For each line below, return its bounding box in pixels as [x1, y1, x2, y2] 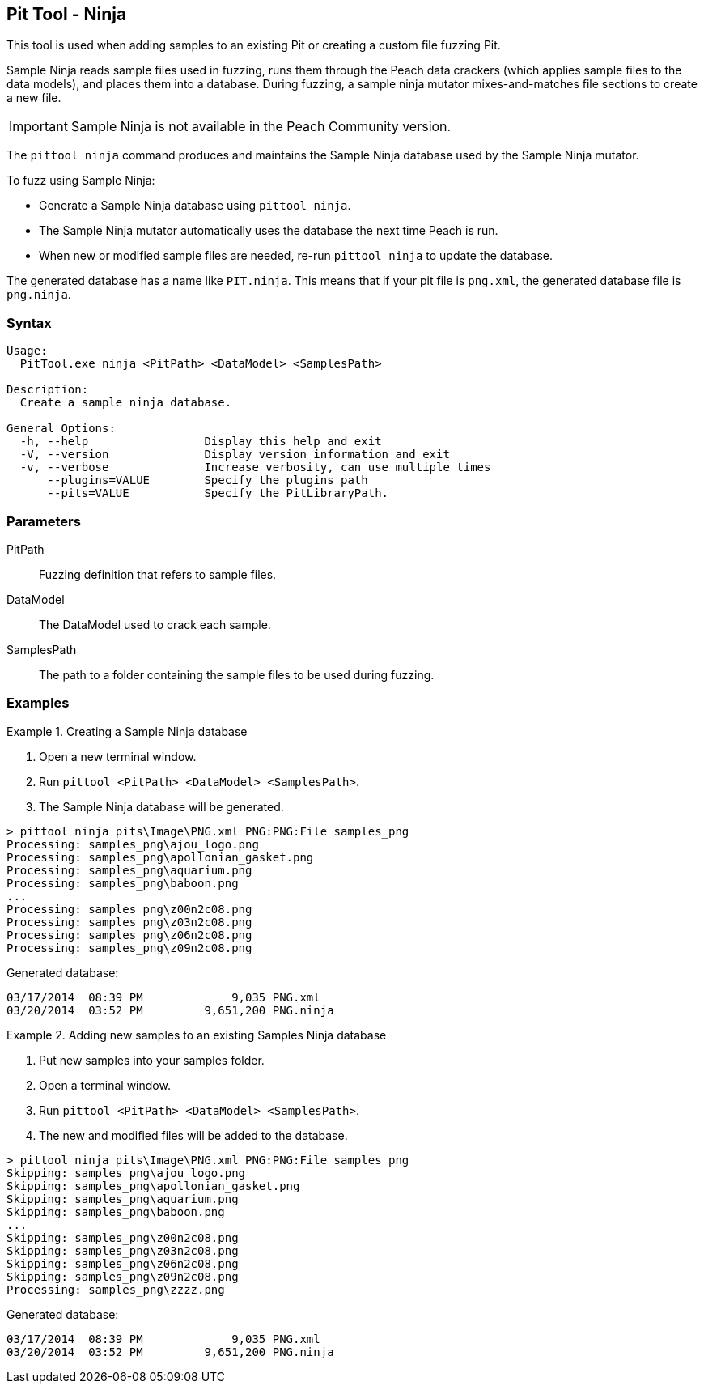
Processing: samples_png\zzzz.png [6, 1282, 225, 1296]
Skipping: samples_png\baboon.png [6, 1205, 225, 1218]
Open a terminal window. [39, 1078, 171, 1092]
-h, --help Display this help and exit [19, 435, 382, 448]
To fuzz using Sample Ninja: [6, 173, 155, 188]
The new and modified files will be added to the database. [39, 1128, 348, 1142]
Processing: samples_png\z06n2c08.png [6, 928, 252, 942]
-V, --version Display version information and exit [19, 448, 450, 461]
